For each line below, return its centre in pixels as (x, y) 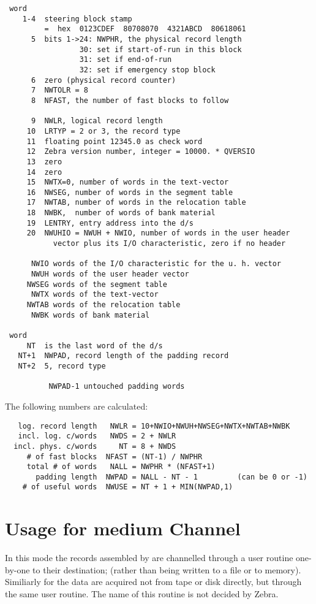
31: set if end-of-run (126, 60)
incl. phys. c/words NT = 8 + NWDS (95, 446)
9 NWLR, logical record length (97, 121)
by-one (17, 569)
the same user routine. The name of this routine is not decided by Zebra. (142, 594)
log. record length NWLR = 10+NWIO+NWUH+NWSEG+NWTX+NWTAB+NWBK (154, 426)
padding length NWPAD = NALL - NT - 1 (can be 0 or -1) (171, 477)
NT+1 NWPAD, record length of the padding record (123, 356)
